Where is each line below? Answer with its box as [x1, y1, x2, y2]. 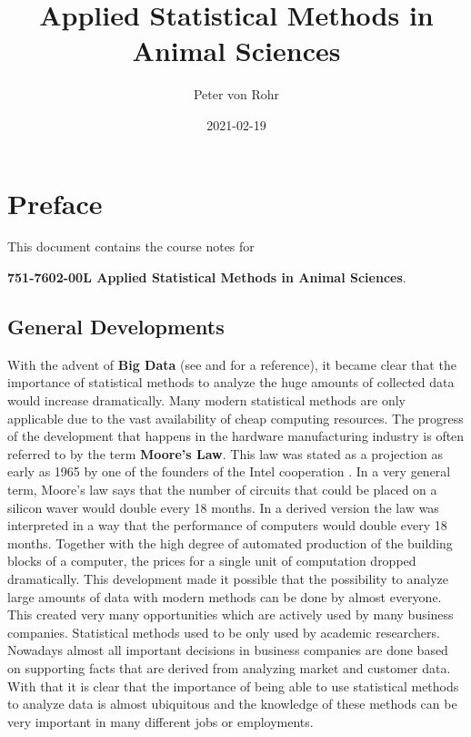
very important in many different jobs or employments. [7, 711, 314, 731]
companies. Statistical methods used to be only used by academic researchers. [7, 622, 440, 641]
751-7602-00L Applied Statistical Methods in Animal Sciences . [7, 268, 406, 287]
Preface [7, 184, 103, 221]
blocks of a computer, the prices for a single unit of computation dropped [7, 551, 416, 570]
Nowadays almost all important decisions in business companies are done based [7, 640, 448, 660]
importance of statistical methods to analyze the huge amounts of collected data [7, 373, 455, 392]
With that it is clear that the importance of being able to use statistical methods [7, 676, 459, 695]
